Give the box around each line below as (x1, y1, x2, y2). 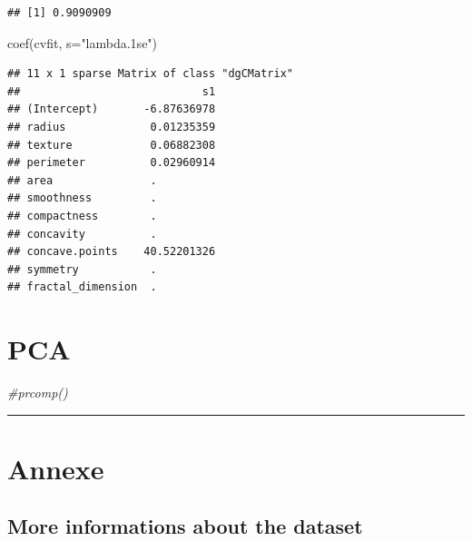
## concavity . (7, 227, 157, 241)
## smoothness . (7, 192, 157, 205)
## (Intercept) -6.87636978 (7, 103, 216, 116)
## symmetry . (7, 262, 157, 276)
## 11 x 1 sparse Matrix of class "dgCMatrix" (7, 67, 293, 81)
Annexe (7, 449, 104, 487)
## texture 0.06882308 (7, 138, 216, 152)
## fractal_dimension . (7, 280, 157, 294)
